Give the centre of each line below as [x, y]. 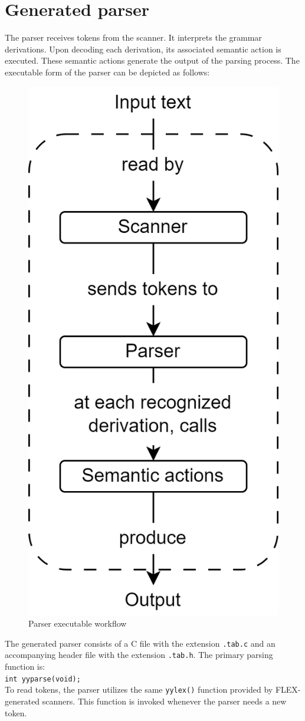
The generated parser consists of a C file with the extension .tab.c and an [140, 643]
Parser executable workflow [78, 623]
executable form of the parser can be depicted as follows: [107, 72]
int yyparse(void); [43, 679]
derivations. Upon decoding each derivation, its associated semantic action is [143, 49]
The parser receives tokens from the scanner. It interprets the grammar [133, 37]
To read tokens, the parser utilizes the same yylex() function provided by [139, 689]
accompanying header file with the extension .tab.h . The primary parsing [139, 655]
